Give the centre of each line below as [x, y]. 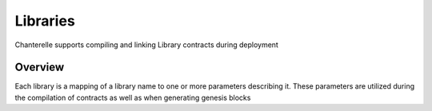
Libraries [45, 21]
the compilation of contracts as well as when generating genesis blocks [133, 97]
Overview [40, 67]
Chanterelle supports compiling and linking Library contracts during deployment [147, 45]
